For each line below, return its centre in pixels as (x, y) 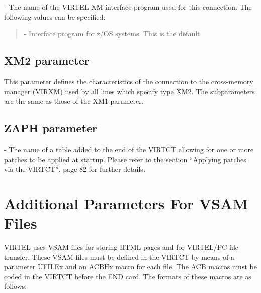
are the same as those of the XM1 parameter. (74, 101)
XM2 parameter (47, 60)
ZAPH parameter (51, 128)
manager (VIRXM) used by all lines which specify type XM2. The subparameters (129, 91)
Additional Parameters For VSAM (126, 203)
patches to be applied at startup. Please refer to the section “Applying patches (125, 159)
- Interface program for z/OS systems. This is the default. (113, 33)
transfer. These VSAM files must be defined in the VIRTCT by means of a (119, 257)
